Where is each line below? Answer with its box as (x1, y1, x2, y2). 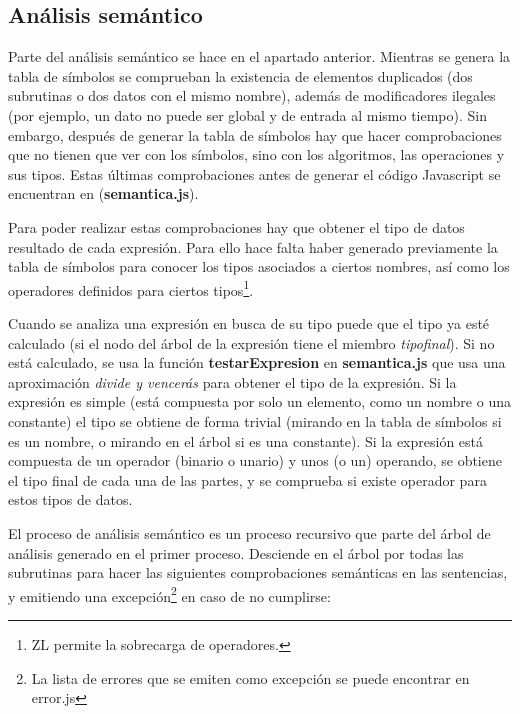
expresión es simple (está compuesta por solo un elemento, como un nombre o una (8, 391, 511, 412)
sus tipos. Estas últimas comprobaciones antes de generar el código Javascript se (8, 163, 501, 184)
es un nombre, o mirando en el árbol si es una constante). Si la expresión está (8, 430, 484, 451)
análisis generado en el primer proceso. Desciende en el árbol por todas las (8, 542, 464, 563)
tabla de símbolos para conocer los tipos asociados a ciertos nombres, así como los (8, 256, 510, 277)
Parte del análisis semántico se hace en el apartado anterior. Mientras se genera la (8, 46, 511, 67)
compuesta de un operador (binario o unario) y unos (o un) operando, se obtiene (8, 450, 502, 471)
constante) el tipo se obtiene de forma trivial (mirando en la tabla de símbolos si (8, 410, 502, 431)
